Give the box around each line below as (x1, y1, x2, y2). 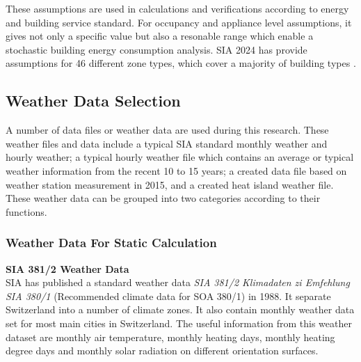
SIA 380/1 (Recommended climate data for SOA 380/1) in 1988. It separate (6, 288, 331, 303)
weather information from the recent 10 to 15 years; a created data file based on (6, 163, 347, 178)
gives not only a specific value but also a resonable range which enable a (6, 29, 314, 43)
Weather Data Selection (6, 90, 181, 111)
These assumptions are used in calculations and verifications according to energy (6, 1, 349, 15)
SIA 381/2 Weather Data (6, 261, 129, 276)
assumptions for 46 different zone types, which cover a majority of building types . (6, 56, 356, 70)
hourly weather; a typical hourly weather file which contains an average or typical (6, 150, 354, 164)
